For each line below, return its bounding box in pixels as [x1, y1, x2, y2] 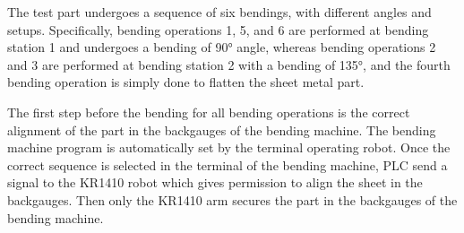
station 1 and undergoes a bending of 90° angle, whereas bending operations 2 [7, 38, 436, 56]
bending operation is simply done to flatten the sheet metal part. [7, 73, 365, 91]
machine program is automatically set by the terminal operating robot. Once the [7, 138, 451, 157]
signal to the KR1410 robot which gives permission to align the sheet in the [7, 173, 423, 192]
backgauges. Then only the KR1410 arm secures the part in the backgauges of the [7, 190, 458, 209]
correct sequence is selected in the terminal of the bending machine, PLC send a [7, 155, 448, 174]
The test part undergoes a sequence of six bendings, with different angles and [7, 3, 432, 21]
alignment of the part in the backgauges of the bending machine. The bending [7, 120, 436, 139]
